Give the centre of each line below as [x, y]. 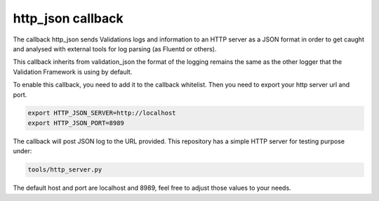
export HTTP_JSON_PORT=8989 [76, 123]
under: [22, 151]
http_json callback [68, 18]
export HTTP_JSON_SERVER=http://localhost [102, 113]
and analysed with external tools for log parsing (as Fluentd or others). [115, 48]
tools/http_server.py [65, 170]
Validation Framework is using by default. [73, 72]
